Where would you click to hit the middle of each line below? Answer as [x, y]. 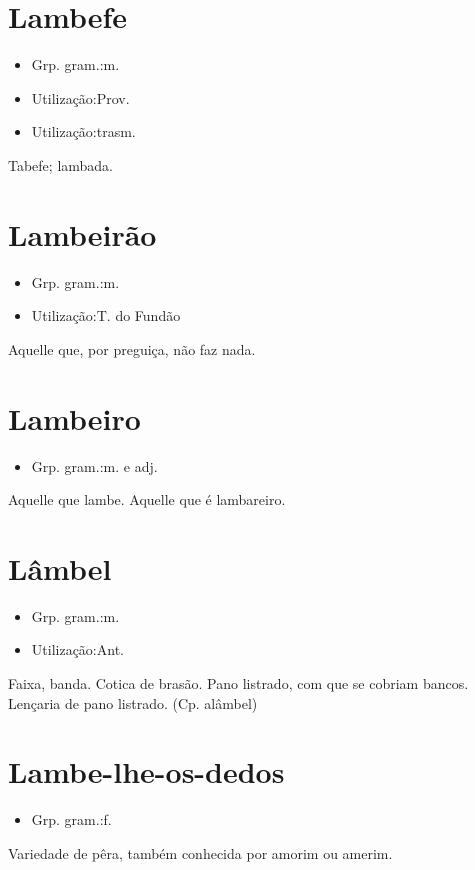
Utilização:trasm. [83, 131]
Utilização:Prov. [80, 97]
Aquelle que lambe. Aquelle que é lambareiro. [147, 499]
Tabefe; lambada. [61, 164]
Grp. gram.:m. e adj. [94, 465]
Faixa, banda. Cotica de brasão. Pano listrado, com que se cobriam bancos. [238, 683]
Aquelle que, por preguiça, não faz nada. [132, 348]
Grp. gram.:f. [71, 819]
